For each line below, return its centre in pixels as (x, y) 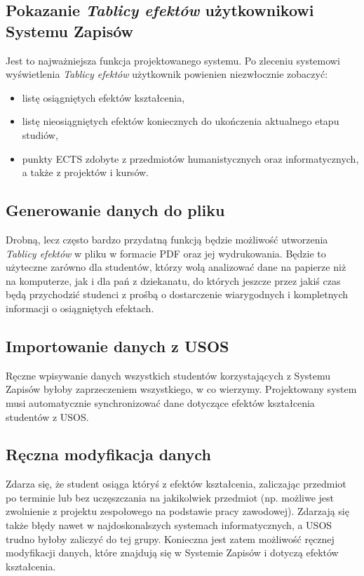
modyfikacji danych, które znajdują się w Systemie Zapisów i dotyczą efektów (172, 552)
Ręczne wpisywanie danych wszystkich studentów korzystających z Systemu (168, 375)
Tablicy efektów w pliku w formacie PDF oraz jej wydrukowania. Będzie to (166, 253)
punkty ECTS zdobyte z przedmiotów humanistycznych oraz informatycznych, (190, 158)
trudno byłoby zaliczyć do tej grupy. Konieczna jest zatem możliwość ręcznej (170, 538)
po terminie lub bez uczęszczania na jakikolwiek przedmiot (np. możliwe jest (170, 497)
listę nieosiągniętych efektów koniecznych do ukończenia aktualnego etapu (181, 121)
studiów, (40, 134)
